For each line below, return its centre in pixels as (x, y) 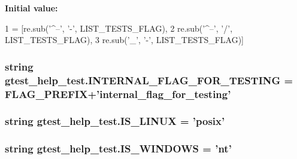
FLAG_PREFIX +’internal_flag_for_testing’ (118, 94)
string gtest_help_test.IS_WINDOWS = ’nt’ (118, 149)
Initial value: (31, 8)
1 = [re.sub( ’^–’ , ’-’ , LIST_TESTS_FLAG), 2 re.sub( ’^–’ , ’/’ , (119, 28)
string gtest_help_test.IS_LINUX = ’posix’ (115, 121)
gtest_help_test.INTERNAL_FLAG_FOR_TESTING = (149, 80)
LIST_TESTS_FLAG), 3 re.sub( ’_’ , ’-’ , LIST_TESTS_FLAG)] (125, 40)
